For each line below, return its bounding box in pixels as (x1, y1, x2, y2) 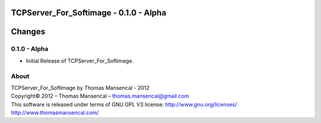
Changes (11, 27, 46, 37)
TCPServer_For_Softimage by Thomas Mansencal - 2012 (11, 84, 150, 91)
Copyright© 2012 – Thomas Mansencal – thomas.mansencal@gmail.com (11, 92, 190, 100)
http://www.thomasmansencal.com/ (11, 109, 99, 116)
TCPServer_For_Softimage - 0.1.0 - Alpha (11, 8, 166, 18)
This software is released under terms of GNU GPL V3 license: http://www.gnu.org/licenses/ (11, 101, 237, 108)
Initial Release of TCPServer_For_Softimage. (26, 57, 134, 64)
